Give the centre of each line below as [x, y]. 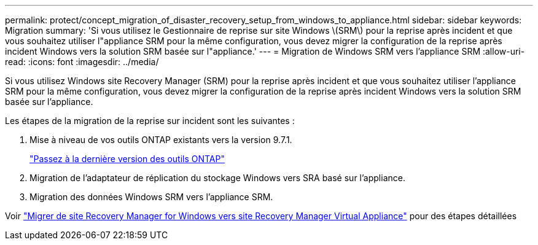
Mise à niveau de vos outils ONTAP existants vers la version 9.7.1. [161, 140]
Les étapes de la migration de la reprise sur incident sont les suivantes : [150, 121]
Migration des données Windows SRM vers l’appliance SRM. [151, 197]
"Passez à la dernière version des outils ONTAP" [127, 159]
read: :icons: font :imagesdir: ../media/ [82, 62]
